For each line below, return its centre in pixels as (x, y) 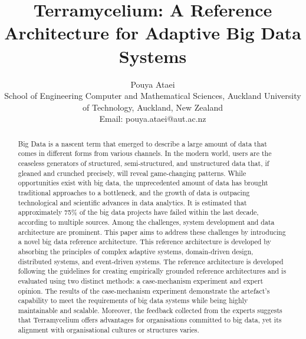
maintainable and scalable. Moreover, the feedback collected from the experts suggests (150, 310)
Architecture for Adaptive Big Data (153, 33)
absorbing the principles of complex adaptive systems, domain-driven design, (136, 251)
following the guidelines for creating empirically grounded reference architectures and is (152, 271)
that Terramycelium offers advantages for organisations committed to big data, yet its (150, 320)
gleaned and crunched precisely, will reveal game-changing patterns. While (132, 173)
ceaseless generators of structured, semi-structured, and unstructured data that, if (144, 163)
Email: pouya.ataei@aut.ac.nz (153, 119)
